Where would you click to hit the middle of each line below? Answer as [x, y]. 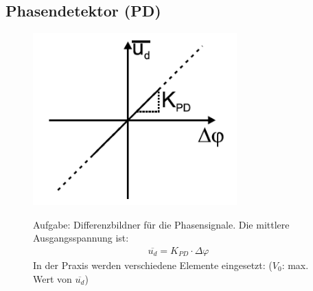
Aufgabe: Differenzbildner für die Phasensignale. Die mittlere [161, 224]
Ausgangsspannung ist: [81, 238]
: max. [295, 265]
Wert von [53, 278]
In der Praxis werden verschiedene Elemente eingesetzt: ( [153, 265]
